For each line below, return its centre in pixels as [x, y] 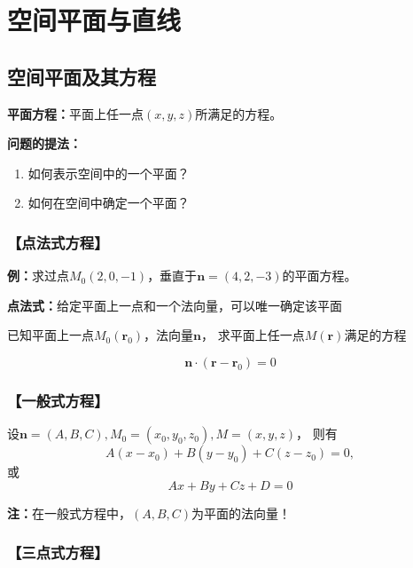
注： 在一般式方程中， [69, 513]
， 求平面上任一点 [253, 335]
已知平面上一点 [51, 335]
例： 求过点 [38, 276]
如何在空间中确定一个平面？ [109, 203]
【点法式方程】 [58, 242]
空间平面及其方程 [82, 76]
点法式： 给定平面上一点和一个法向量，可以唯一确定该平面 [175, 305]
